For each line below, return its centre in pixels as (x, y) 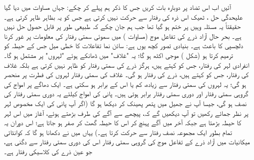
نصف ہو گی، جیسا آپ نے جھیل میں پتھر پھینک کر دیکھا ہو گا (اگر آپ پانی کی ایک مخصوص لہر (125, 103)
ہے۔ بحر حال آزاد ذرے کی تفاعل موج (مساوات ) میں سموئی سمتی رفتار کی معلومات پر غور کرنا (123, 36)
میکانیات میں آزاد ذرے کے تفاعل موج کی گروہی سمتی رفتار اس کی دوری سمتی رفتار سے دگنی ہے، (127, 142)
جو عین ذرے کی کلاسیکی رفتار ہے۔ (48, 151)
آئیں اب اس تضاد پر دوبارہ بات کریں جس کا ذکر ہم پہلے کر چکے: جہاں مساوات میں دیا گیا (118, 7)
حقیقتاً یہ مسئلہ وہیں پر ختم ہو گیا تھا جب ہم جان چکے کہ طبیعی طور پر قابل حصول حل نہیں (122, 26)
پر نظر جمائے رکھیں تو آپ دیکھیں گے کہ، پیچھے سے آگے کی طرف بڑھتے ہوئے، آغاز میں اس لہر (126, 113)
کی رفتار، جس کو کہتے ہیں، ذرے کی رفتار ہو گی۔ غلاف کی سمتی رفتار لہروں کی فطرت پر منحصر (127, 74)
